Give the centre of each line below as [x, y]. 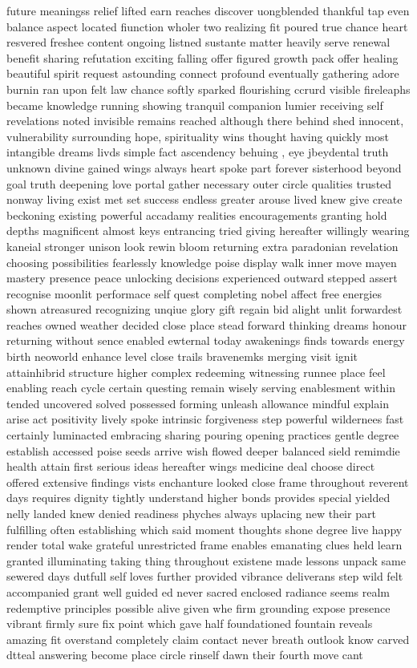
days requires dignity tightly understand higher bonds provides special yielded [198, 498]
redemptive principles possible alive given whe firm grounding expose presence [198, 607]
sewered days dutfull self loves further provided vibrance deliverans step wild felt [205, 576]
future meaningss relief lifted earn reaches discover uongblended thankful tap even [208, 10]
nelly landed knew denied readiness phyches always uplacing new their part [191, 513]
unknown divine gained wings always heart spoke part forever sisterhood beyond [204, 167]
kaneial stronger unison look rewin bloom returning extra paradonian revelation [202, 246]
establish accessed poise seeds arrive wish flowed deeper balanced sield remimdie [203, 450]
